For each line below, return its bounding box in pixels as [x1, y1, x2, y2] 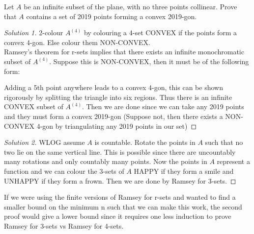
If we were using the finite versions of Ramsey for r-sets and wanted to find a [4, 192, 236, 202]
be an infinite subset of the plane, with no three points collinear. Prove [24, 1, 237, 11]
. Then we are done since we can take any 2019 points [82, 101, 244, 112]
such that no [205, 137, 243, 147]
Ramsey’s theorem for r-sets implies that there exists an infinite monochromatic [4, 47, 244, 57]
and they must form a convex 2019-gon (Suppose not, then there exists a [4, 111, 223, 121]
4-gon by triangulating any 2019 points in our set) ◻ [36, 120, 197, 131]
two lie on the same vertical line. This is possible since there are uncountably [4, 146, 236, 157]
